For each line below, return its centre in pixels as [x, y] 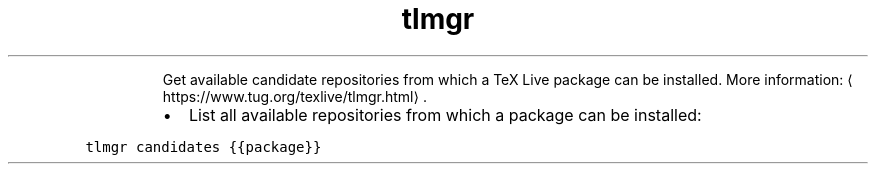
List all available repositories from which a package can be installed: [445, 114]
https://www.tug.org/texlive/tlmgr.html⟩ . [294, 96]
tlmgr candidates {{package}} [203, 146]
